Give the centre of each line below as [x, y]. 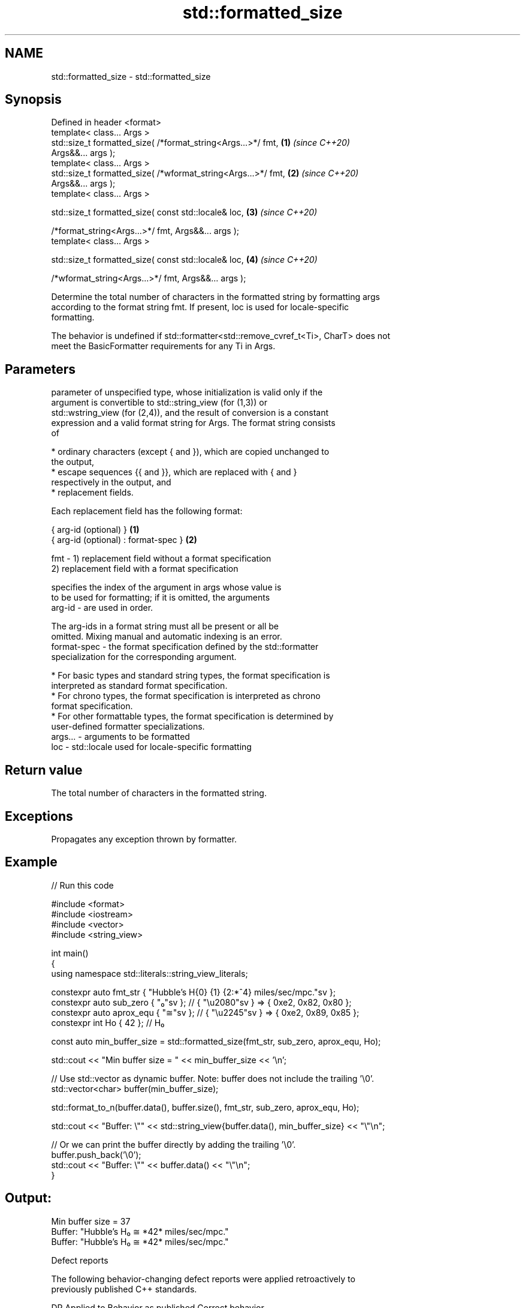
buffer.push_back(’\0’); [96, 1154]
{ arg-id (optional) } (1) [95, 530]
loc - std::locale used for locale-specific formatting [151, 747]
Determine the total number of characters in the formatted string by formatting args [215, 297]
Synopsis [33, 100]
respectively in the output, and [111, 482]
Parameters [40, 369]
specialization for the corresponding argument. [144, 657]
